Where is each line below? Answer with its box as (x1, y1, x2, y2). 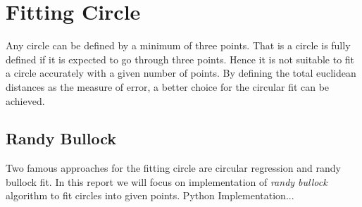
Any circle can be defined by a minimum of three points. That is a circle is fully (6, 38, 351, 53)
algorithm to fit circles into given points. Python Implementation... (6, 188, 294, 203)
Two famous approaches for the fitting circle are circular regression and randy (6, 161, 341, 175)
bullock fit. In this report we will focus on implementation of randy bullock (6, 174, 327, 189)
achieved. (6, 93, 45, 108)
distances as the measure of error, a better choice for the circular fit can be (6, 79, 330, 94)
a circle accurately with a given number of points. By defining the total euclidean (6, 65, 356, 80)
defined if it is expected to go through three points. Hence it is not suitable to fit (6, 51, 355, 66)
